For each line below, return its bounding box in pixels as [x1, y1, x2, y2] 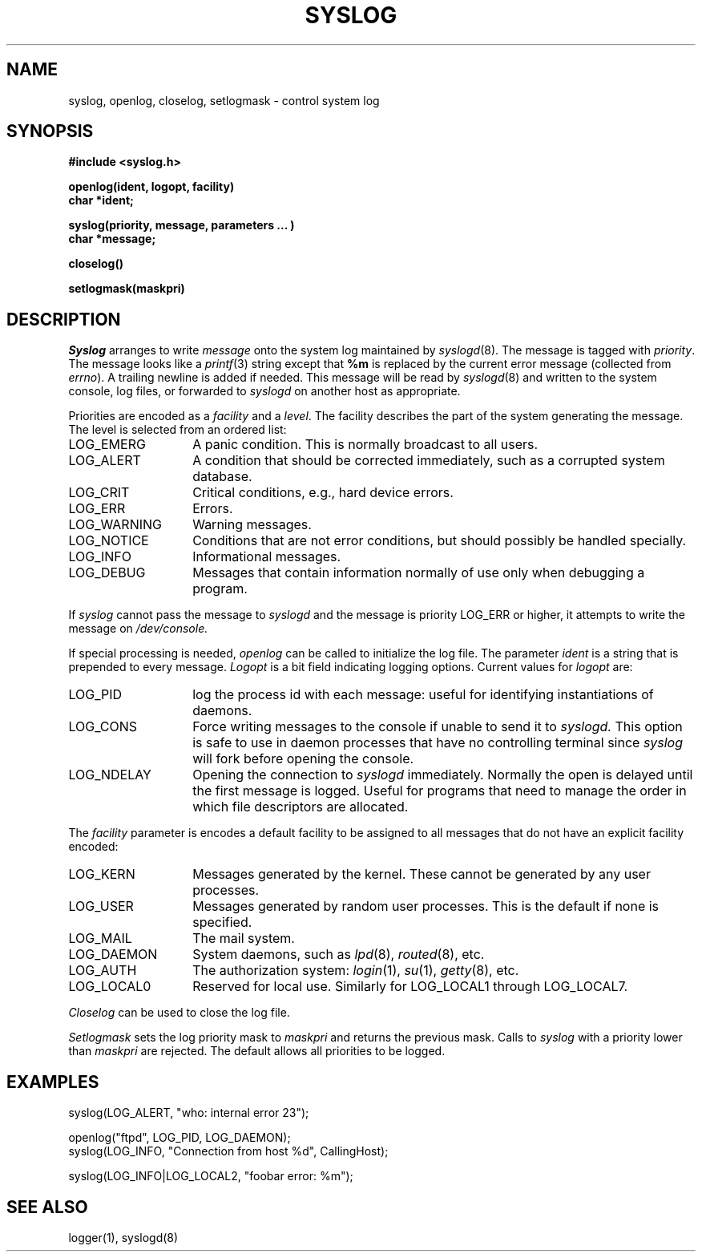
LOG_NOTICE [68, 532, 149, 549]
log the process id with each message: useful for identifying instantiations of [192, 686, 654, 703]
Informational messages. [192, 548, 341, 565]
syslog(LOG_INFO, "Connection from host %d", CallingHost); [68, 1144, 389, 1159]
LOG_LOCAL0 [68, 978, 151, 995]
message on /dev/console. [68, 621, 208, 636]
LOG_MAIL [68, 930, 132, 947]
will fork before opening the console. [192, 750, 414, 767]
